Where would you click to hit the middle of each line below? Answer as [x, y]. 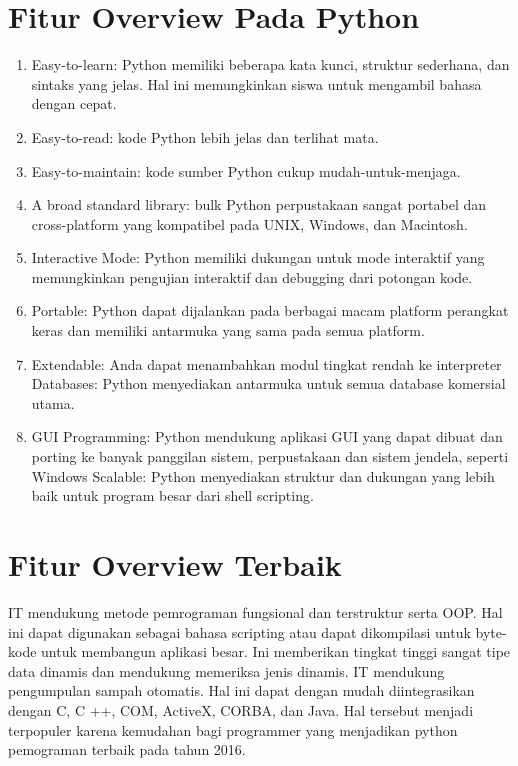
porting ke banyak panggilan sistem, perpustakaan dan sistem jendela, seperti [270, 456]
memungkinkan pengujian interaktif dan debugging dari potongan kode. [252, 276]
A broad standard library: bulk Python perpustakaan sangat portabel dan [259, 204]
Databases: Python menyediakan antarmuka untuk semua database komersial [268, 383]
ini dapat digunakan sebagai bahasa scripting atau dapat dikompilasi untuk [239, 631]
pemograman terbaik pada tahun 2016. [127, 749]
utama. [53, 402]
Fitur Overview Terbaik [175, 564]
